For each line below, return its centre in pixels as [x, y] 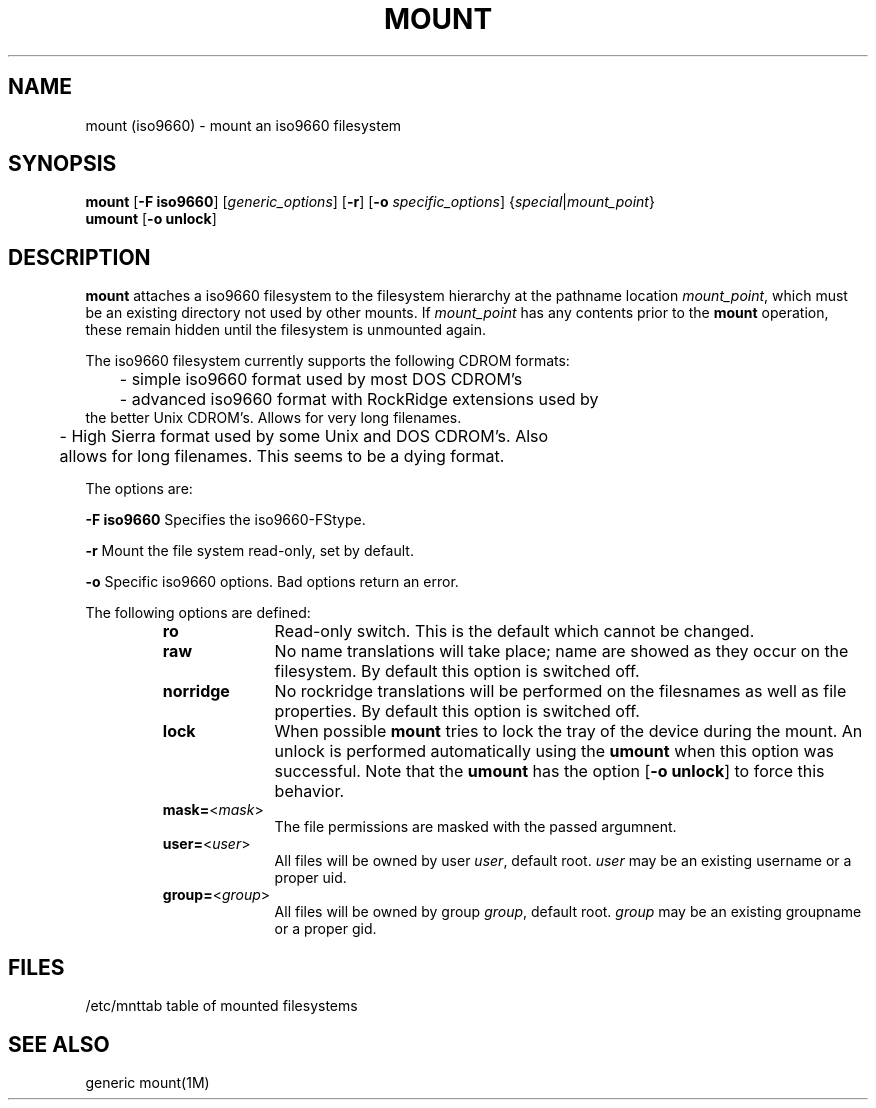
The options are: [139, 489]
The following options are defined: [198, 613]
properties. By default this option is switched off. [457, 711]
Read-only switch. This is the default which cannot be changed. [514, 631]
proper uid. [310, 878]
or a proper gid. [325, 929]
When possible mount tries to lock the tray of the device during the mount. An [568, 731]
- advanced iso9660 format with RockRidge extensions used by [359, 399]
